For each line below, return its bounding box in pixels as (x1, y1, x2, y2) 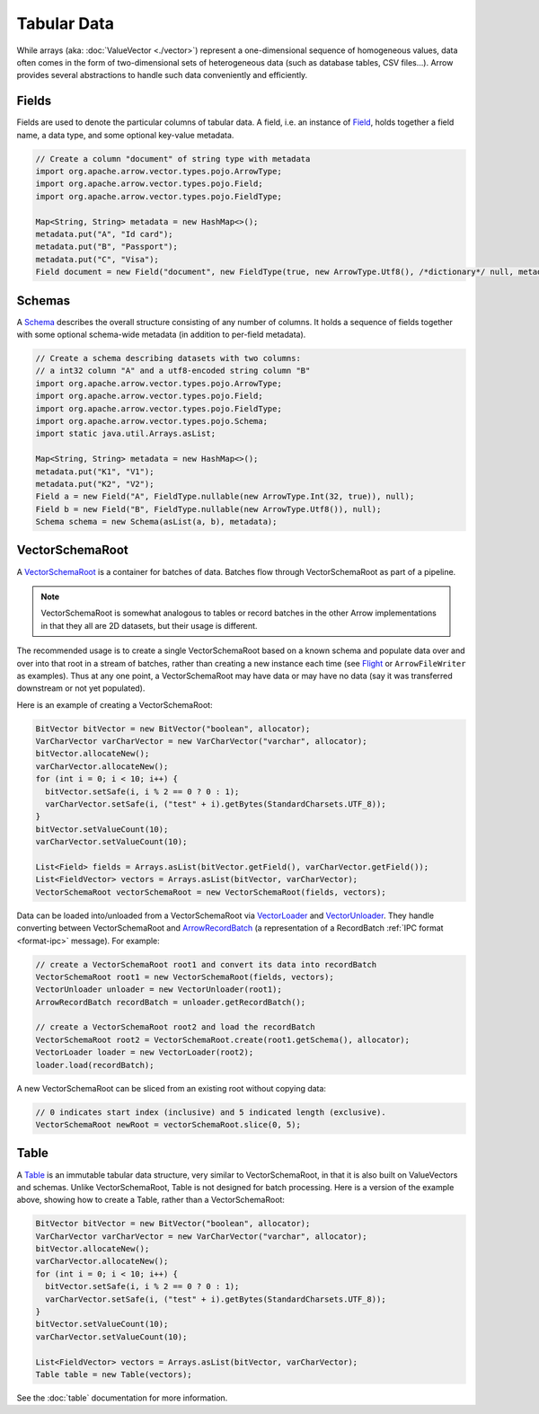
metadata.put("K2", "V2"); (35, 479, 155, 489)
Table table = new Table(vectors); (35, 1369, 192, 1379)
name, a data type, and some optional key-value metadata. (16, 129, 234, 140)
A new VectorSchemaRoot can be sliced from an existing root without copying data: (16, 1083, 327, 1093)
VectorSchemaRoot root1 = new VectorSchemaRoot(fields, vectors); (35, 971, 334, 982)
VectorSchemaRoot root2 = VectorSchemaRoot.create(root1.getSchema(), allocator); (35, 1034, 411, 1045)
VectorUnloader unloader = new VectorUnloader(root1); (35, 985, 282, 994)
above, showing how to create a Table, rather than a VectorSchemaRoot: (16, 1195, 285, 1206)
